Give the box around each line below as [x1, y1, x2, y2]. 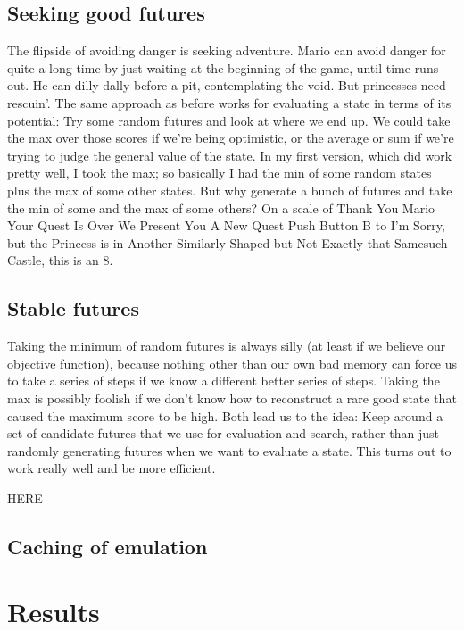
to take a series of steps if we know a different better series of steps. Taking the [7, 371, 440, 390]
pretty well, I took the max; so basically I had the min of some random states [7, 163, 432, 182]
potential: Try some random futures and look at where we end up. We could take [7, 111, 451, 129]
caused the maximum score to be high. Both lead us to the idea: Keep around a [7, 406, 443, 425]
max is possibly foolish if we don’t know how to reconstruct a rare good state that [7, 388, 457, 407]
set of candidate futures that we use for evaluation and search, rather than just [7, 424, 439, 443]
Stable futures [7, 294, 139, 322]
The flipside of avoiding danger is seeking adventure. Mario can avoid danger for [7, 41, 446, 60]
